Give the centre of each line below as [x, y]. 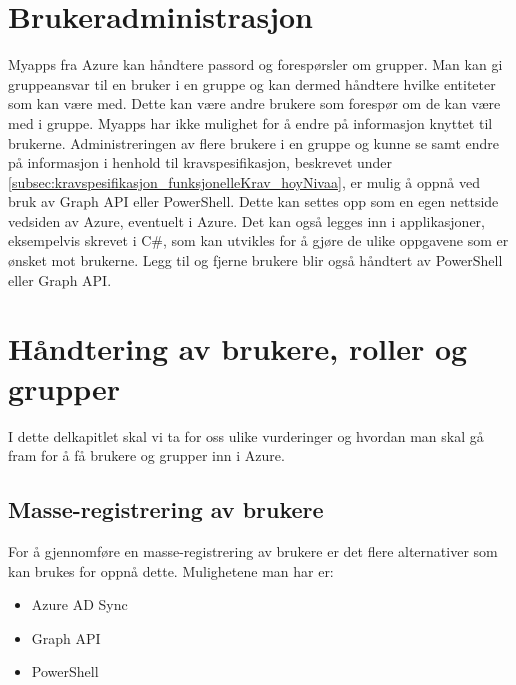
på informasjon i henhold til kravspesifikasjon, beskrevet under [200, 162]
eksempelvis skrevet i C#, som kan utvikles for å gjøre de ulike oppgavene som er [258, 240]
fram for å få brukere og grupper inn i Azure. [146, 455]
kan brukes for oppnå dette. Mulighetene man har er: [171, 570]
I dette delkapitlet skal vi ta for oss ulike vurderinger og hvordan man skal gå [246, 435]
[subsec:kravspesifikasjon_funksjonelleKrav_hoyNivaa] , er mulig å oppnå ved [244, 181]
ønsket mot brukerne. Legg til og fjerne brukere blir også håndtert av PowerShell [255, 260]
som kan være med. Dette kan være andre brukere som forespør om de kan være [254, 103]
